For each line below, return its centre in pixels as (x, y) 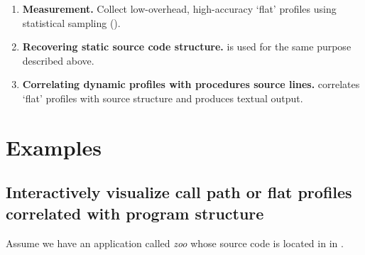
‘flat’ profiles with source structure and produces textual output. (163, 98)
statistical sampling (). (71, 22)
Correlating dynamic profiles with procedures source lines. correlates (191, 84)
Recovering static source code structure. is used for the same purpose (187, 47)
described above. (58, 60)
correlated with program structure (135, 213)
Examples (54, 147)
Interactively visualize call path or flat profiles (179, 192)
